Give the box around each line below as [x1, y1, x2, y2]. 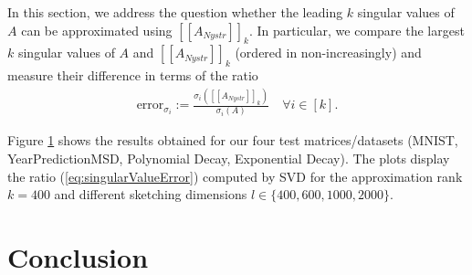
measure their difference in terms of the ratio [7, 66, 258, 85]
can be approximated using [21, 20, 173, 39]
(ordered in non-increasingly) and [235, 43, 422, 62]
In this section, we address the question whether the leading [7, 3, 343, 21]
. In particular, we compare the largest [248, 20, 465, 39]
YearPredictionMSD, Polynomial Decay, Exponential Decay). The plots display [7, 149, 450, 168]
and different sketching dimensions [54, 185, 247, 204]
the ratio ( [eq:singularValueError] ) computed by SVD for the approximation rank [7, 166, 463, 185]
